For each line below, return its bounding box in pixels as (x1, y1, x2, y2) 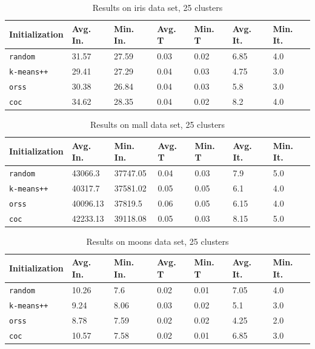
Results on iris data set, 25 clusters (92, 1, 223, 13)
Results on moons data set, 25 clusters (86, 234, 229, 247)
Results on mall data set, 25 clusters (90, 118, 225, 130)
